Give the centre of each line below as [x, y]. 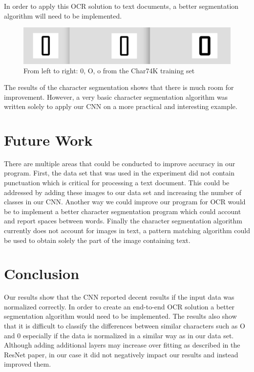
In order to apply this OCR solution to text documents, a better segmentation [121, 6]
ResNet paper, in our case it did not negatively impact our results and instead [121, 354]
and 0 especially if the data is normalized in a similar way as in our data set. [119, 335]
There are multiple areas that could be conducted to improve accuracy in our [120, 163]
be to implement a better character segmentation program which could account [123, 211]
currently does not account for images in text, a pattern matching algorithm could [127, 230]
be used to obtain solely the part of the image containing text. [97, 240]
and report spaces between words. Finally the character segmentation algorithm [123, 221]
